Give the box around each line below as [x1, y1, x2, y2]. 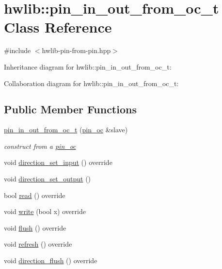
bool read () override [4, 190, 65, 200]
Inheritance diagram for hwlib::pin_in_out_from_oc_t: [4, 61, 172, 72]
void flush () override [4, 222, 66, 233]
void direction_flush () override [4, 255, 97, 266]
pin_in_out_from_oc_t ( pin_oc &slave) [4, 125, 128, 135]
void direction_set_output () [4, 174, 91, 184]
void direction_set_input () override [4, 157, 112, 167]
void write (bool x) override [4, 206, 86, 216]
